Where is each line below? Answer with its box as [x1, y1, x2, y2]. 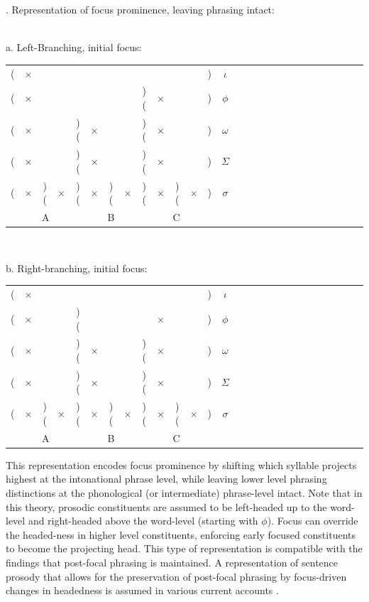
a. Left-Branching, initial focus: [6, 40, 142, 55]
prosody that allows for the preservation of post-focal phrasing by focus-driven [6, 569, 347, 584]
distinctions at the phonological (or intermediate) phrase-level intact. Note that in [6, 485, 363, 500]
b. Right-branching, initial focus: [6, 260, 148, 275]
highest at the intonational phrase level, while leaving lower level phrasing [6, 471, 327, 486]
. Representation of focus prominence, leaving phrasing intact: [6, 2, 275, 16]
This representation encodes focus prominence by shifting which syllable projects [6, 457, 357, 472]
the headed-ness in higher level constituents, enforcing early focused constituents [6, 527, 356, 542]
